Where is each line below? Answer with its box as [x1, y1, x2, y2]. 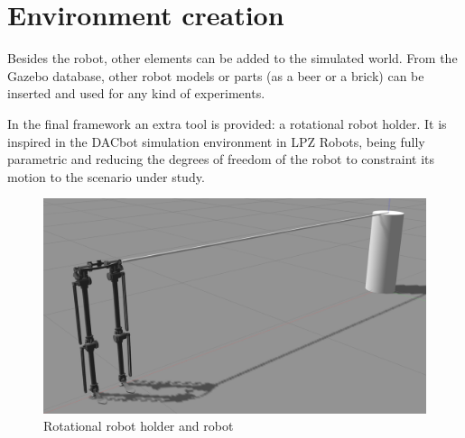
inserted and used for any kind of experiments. [7, 84, 265, 103]
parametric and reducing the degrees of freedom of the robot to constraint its [7, 150, 435, 169]
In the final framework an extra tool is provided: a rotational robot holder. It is [7, 114, 447, 132]
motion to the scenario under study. [7, 167, 205, 186]
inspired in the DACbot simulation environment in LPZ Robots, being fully [7, 132, 425, 151]
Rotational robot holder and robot [43, 416, 234, 435]
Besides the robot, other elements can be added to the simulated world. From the [7, 49, 458, 68]
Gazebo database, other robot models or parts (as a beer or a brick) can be [7, 66, 424, 85]
